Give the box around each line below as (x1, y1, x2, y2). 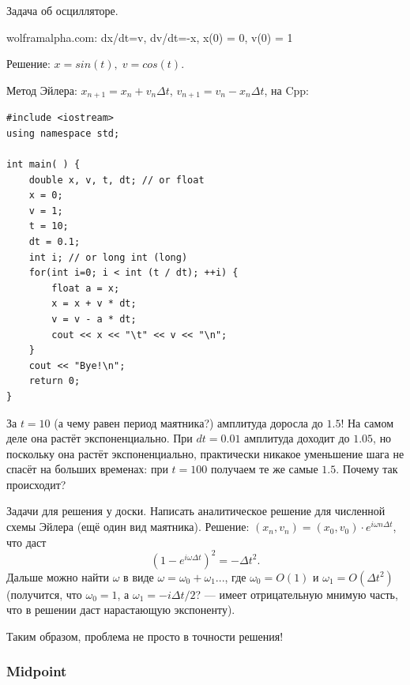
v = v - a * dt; (51, 313, 137, 325)
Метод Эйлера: (6, 81, 77, 98)
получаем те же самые (210, 461, 318, 477)
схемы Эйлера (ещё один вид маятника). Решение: (6, 518, 250, 535)
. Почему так (336, 461, 398, 477)
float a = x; (51, 282, 120, 294)
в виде (123, 568, 154, 585)
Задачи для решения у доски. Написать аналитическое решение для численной (6, 502, 386, 519)
